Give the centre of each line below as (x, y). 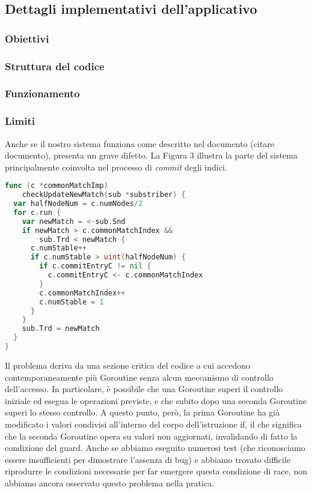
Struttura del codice (55, 66)
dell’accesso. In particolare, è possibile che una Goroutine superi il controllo (144, 389)
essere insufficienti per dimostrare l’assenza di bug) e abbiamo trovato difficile (148, 459)
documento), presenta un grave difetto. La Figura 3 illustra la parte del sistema (151, 155)
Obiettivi (27, 38)
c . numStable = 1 (72, 302)
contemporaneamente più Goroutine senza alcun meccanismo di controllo (139, 377)
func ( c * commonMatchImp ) (57, 186)
